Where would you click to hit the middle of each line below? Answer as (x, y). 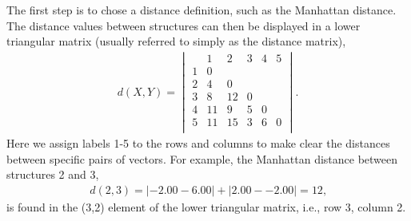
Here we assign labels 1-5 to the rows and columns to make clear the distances (198, 143)
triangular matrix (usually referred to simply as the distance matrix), (176, 41)
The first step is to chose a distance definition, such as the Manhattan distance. (202, 10)
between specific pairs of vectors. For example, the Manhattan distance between (202, 158)
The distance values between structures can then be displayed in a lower (184, 25)
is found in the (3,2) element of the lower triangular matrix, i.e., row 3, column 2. (206, 207)
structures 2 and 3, (53, 174)
